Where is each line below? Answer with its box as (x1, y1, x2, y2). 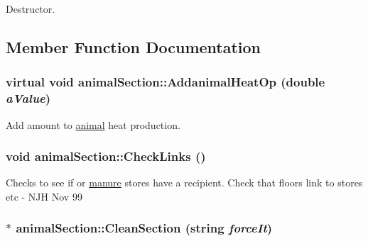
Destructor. (6, 1, 55, 16)
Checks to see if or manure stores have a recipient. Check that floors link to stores (6, 175, 363, 190)
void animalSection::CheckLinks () (6, 147, 206, 165)
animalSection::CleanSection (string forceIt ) (16, 219, 273, 237)
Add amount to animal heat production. (6, 117, 180, 132)
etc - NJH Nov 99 (6, 189, 82, 203)
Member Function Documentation (6, 35, 261, 57)
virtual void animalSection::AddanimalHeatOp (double (6, 73, 325, 91)
